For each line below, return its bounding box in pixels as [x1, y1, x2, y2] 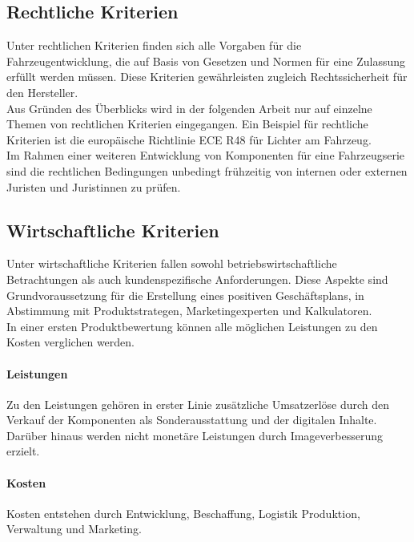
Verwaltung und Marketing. [6, 520, 142, 537]
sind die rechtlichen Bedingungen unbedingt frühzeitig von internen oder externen [6, 162, 408, 179]
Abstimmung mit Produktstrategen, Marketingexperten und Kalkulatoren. [6, 302, 372, 319]
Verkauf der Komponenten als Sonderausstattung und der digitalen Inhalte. [6, 411, 377, 428]
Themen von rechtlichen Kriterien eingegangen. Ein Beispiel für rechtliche [6, 115, 368, 132]
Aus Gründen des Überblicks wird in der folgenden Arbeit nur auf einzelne [6, 99, 372, 116]
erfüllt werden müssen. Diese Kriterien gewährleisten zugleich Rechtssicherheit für [6, 68, 408, 85]
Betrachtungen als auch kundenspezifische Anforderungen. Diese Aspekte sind [6, 270, 388, 287]
